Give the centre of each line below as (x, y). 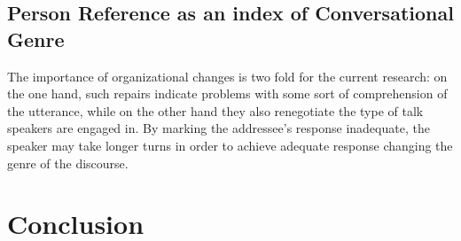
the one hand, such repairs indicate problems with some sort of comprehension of (227, 93)
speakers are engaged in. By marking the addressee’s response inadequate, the (219, 128)
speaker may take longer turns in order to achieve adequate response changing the (230, 145)
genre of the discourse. (68, 163)
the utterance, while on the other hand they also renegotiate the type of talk (215, 110)
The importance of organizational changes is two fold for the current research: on (227, 76)
